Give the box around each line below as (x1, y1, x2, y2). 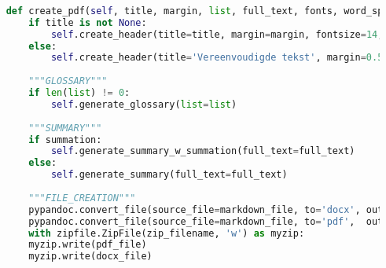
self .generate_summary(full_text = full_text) (50, 169, 288, 181)
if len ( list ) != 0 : (28, 87, 131, 98)
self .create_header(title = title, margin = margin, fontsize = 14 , (50, 28, 384, 40)
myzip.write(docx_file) (28, 251, 153, 262)
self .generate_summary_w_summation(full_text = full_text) (50, 145, 355, 157)
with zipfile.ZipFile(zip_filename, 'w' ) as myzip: (28, 227, 305, 239)
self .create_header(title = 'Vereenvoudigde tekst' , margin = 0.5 (50, 52, 384, 64)
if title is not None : (28, 17, 147, 28)
